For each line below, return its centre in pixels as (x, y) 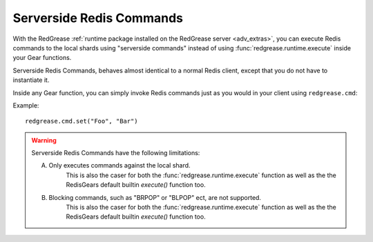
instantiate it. (31, 80)
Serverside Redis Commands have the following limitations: (116, 153)
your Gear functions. (42, 58)
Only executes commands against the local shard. (119, 165)
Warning (44, 140)
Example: (26, 105)
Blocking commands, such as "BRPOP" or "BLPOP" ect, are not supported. (155, 197)
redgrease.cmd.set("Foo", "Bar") (82, 121)
